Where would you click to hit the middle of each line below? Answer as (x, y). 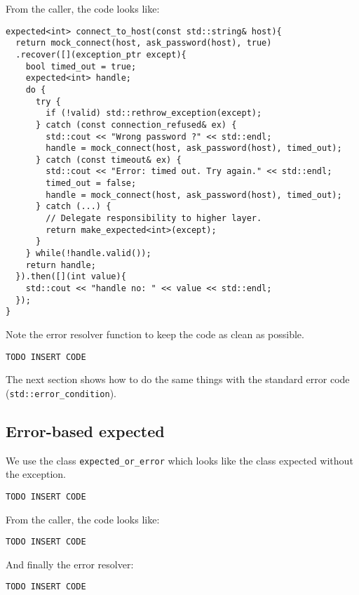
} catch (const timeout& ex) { (108, 160)
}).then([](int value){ (71, 277)
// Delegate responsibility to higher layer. (154, 219)
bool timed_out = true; (81, 66)
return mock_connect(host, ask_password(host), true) (144, 43)
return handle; (61, 265)
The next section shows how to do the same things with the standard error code (178, 379)
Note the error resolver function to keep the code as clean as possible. (155, 334)
